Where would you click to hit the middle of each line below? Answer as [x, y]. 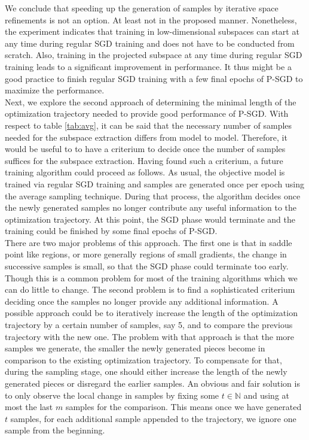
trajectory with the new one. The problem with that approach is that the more [150, 336]
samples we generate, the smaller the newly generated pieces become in [135, 348]
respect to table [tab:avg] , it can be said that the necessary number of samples [149, 125]
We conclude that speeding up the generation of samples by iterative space [142, 8]
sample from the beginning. [55, 430]
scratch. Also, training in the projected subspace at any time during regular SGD [154, 55]
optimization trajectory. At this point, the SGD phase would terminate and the [150, 219]
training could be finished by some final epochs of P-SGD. [111, 231]
